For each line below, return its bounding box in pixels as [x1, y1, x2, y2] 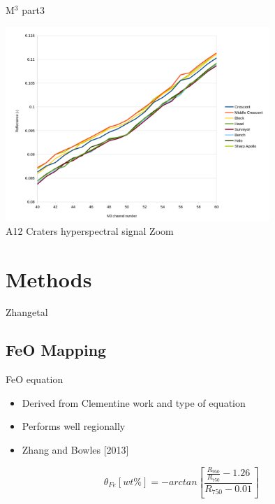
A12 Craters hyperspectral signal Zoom [6, 223, 174, 238]
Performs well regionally [22, 419, 126, 433]
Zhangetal [6, 305, 48, 319]
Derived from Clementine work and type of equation [22, 395, 246, 410]
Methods [6, 264, 92, 293]
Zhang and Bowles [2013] [22, 442, 129, 457]
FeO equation [6, 372, 64, 387]
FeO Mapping [6, 339, 107, 361]
